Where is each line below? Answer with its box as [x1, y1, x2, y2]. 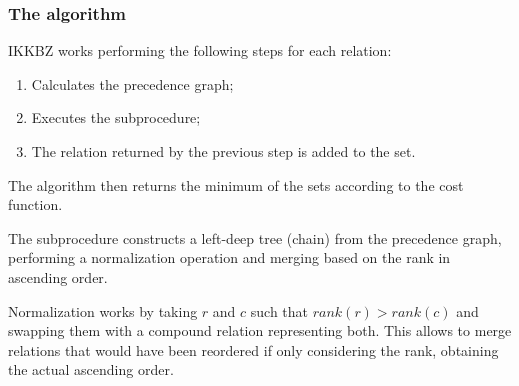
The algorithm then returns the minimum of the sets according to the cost [8, 174, 464, 195]
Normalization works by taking [8, 300, 198, 321]
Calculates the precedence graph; [31, 73, 234, 94]
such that [250, 300, 309, 321]
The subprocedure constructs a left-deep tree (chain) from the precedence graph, [8, 227, 502, 248]
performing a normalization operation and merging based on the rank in [8, 247, 451, 268]
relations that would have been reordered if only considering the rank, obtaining [8, 339, 499, 360]
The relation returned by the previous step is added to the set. [31, 141, 416, 161]
